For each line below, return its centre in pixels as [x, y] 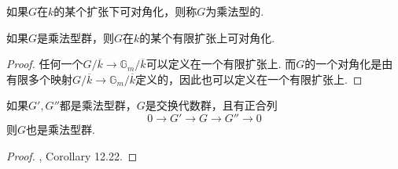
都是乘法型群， [98, 105]
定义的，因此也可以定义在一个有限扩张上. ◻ [249, 79]
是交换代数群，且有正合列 [211, 105]
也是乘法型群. [61, 129]
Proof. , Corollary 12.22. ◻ [72, 155]
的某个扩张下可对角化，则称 [125, 11]
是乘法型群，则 [76, 37]
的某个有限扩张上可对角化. [207, 37]
